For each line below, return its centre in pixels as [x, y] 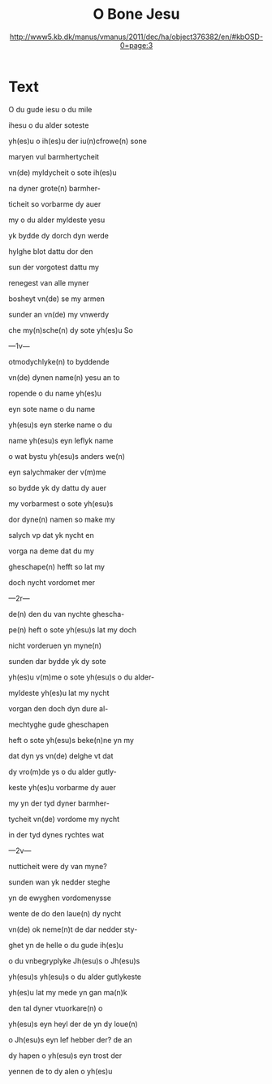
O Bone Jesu [136, 14]
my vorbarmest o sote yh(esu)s [61, 503]
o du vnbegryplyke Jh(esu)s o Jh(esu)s [74, 960]
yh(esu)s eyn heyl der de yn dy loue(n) [73, 1024]
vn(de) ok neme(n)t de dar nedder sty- [73, 929]
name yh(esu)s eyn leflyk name [61, 440]
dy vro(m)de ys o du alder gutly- [63, 771]
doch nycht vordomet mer [52, 582]
